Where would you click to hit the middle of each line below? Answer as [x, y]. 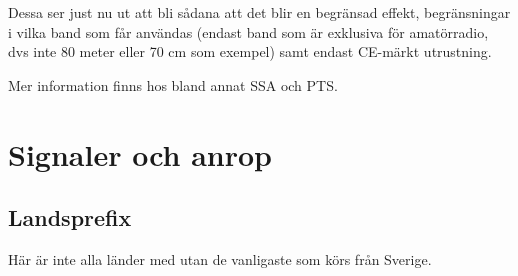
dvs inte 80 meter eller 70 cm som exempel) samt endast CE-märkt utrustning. [250, 51]
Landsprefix [70, 217]
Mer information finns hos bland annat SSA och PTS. [173, 84]
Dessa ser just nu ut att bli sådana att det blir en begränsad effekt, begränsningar [259, 12]
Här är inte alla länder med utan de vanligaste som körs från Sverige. [220, 258]
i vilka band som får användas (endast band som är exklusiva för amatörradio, [248, 31]
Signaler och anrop [140, 153]
